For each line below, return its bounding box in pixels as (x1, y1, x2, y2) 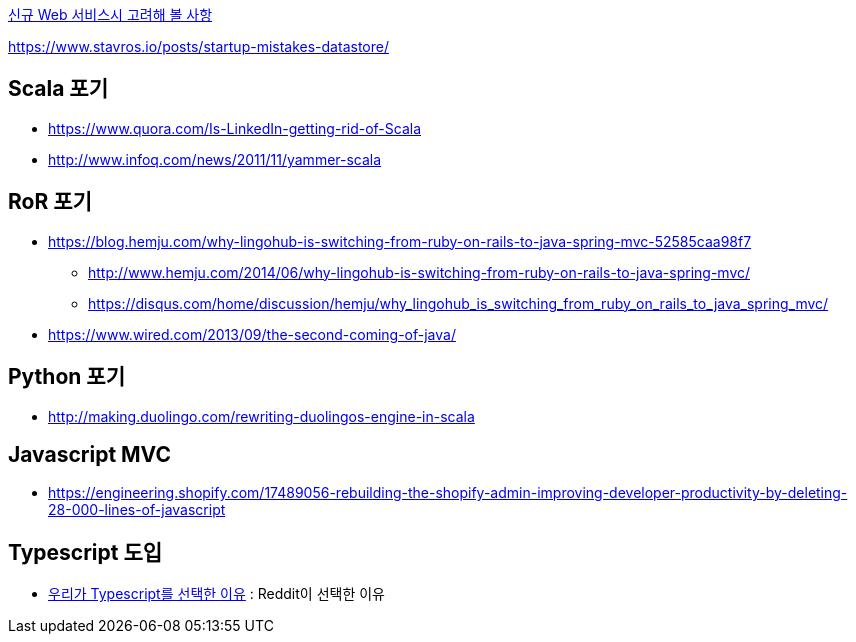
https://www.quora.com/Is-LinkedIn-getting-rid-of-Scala (48, 119, 422, 137)
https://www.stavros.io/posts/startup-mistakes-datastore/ (8, 38, 389, 55)
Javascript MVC (8, 441, 171, 467)
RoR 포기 (8, 189, 92, 215)
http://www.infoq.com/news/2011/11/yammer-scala (48, 150, 382, 168)
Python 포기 (8, 364, 125, 390)
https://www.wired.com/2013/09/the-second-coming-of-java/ (48, 325, 456, 343)
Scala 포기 (8, 76, 108, 102)
